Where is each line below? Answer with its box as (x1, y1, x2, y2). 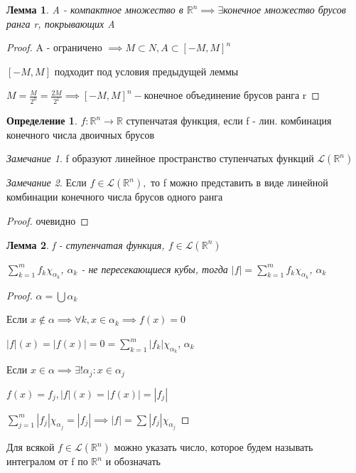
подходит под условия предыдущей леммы (54, 63, 239, 78)
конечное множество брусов (223, 2, 346, 16)
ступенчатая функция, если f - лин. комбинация (126, 113, 332, 128)
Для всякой (6, 440, 55, 455)
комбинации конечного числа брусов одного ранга (6, 189, 223, 204)
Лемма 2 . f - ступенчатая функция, (6, 237, 165, 252)
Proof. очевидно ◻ (6, 213, 89, 228)
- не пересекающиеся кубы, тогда (81, 261, 228, 276)
